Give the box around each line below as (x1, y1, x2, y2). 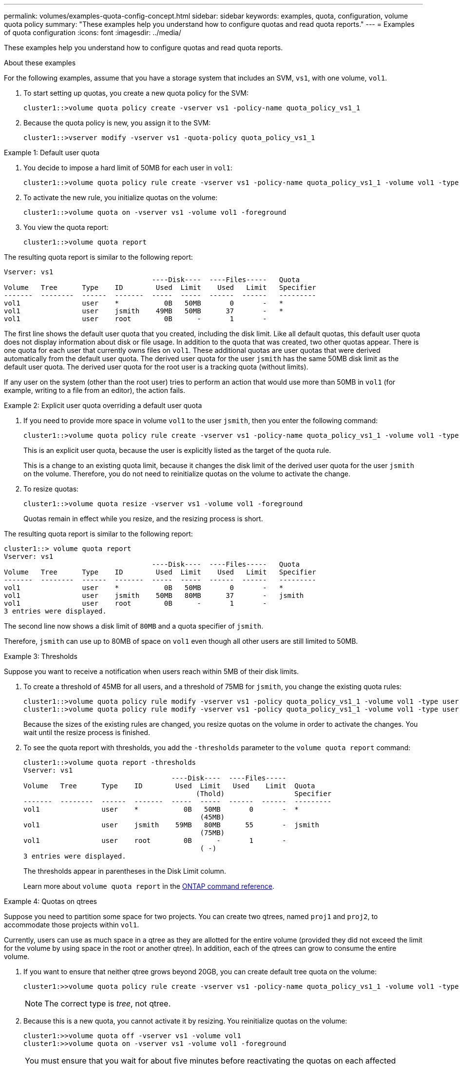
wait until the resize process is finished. (23, 728, 150, 737)
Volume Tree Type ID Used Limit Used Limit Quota (23, 782, 315, 790)
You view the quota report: (23, 223, 109, 231)
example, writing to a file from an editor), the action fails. (4, 386, 185, 394)
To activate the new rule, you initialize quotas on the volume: (23, 193, 218, 202)
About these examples (4, 59, 76, 67)
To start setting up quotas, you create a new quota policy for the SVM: (23, 89, 249, 97)
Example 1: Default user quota (4, 148, 100, 157)
